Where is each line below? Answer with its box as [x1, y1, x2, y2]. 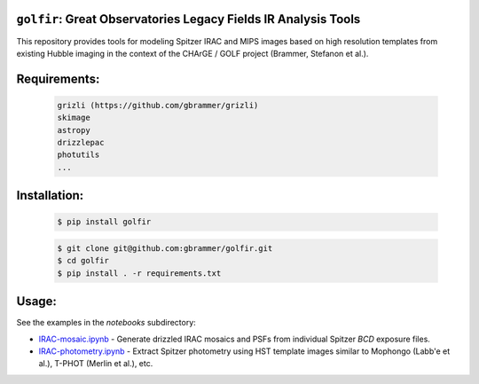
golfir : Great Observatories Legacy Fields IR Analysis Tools [16, 12, 361, 27]
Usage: [16, 294, 58, 310]
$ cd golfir [57, 255, 110, 266]
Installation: [16, 188, 84, 203]
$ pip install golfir [57, 217, 152, 227]
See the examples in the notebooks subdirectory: [16, 317, 197, 328]
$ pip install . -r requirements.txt [57, 268, 222, 278]
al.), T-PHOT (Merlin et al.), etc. [38, 358, 153, 369]
